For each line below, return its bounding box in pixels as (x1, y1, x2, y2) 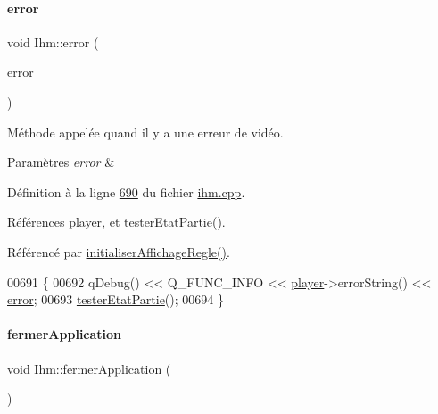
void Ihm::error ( (7, 32, 99, 51)
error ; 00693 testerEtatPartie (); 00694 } (7, 290, 224, 309)
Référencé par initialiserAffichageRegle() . (7, 242, 230, 261)
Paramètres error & (7, 153, 115, 171)
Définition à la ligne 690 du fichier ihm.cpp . (7, 182, 245, 201)
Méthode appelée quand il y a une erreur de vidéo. (7, 122, 284, 141)
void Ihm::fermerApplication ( (7, 359, 171, 377)
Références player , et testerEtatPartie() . (7, 212, 226, 231)
